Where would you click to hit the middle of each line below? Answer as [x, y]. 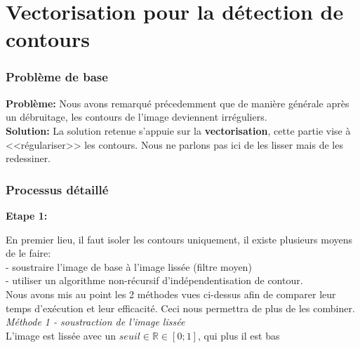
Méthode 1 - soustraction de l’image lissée [95, 322]
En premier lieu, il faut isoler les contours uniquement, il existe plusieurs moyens [179, 239]
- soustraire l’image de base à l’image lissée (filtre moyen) [129, 266]
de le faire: [28, 253]
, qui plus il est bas [239, 335]
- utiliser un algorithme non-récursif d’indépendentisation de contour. [154, 280]
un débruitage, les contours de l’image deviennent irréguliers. [136, 117]
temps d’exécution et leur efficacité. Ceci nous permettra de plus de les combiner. [180, 308]
